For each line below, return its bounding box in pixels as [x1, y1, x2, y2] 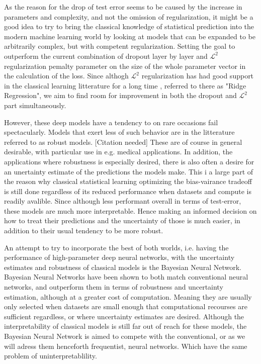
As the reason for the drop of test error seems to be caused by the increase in [4, 2, 242, 12]
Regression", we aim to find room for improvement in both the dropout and [4, 90, 237, 101]
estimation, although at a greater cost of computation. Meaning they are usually [4, 291, 252, 302]
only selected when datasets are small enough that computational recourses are [4, 301, 247, 312]
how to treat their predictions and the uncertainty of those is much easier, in [4, 215, 240, 226]
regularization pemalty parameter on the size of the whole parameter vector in [4, 60, 246, 71]
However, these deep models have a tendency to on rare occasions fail [4, 117, 218, 127]
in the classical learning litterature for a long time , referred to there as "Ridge [4, 80, 246, 90]
